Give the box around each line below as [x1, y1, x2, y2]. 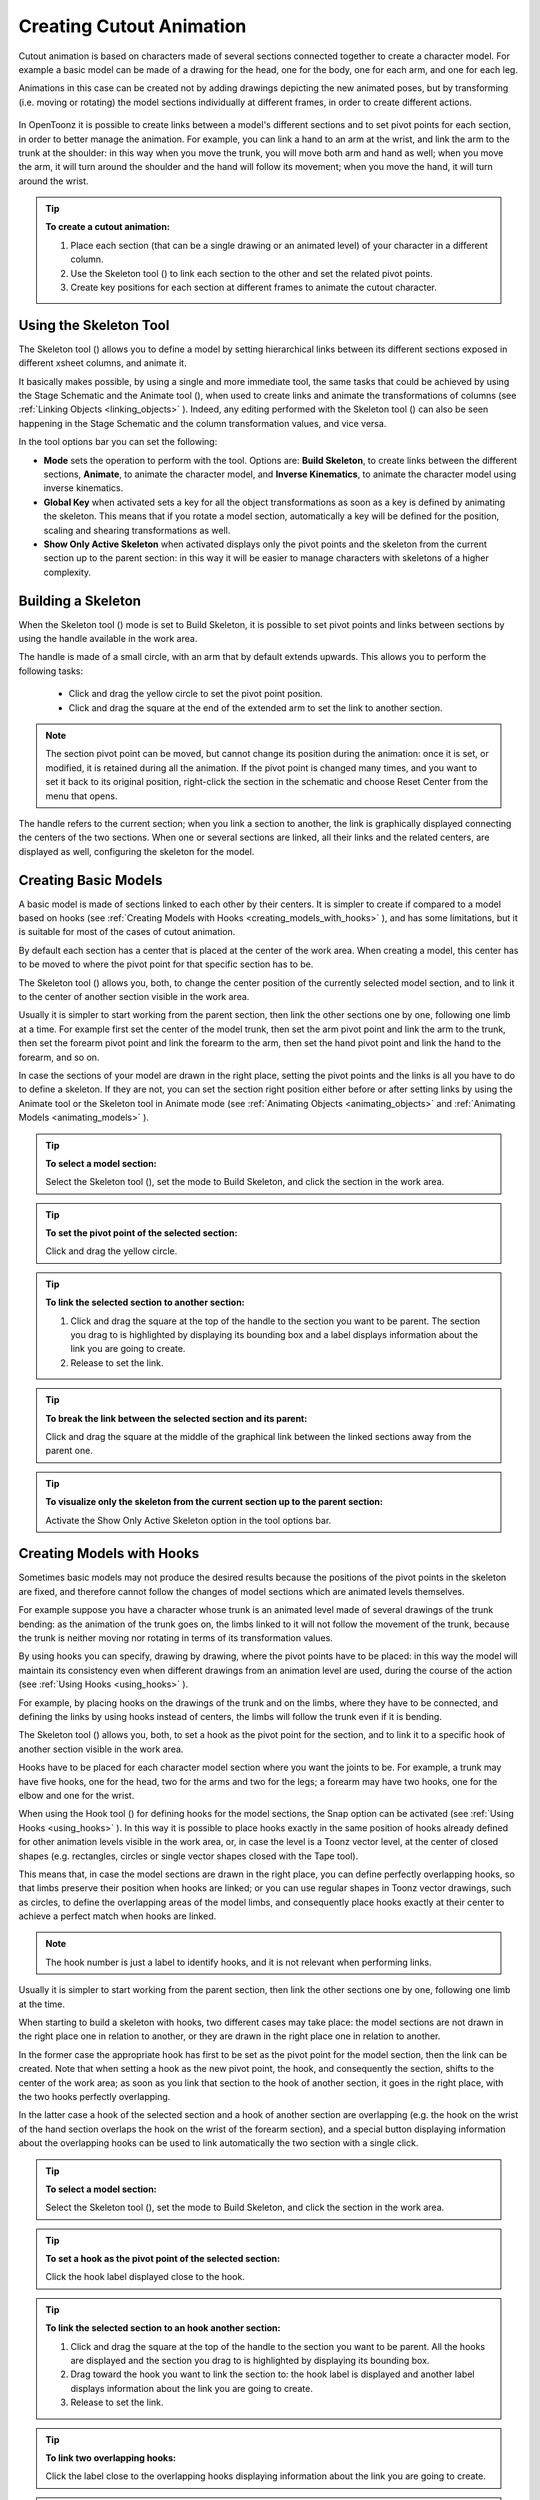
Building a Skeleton [18, 592, 142, 609]
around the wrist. [18, 175, 89, 187]
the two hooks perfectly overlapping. [18, 2090, 171, 2102]
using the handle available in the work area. [18, 633, 198, 645]
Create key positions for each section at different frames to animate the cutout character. [70, 281, 437, 294]
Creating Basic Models [18, 871, 163, 889]
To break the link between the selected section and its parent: [45, 1412, 308, 1424]
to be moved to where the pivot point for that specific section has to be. [18, 958, 314, 970]
